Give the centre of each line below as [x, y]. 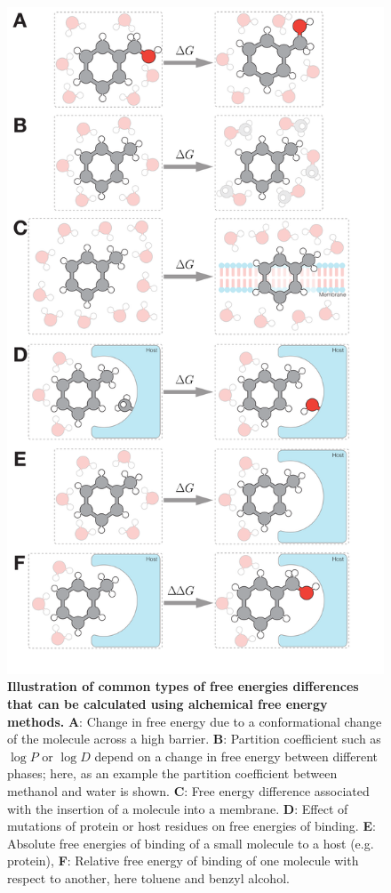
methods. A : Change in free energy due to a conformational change [195, 721]
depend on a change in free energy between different [236, 756]
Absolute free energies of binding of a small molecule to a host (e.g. [191, 843]
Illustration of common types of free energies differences [183, 686]
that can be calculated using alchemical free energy [168, 704]
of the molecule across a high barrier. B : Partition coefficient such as [194, 739]
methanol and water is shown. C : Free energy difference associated [188, 791]
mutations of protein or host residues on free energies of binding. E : [192, 826]
